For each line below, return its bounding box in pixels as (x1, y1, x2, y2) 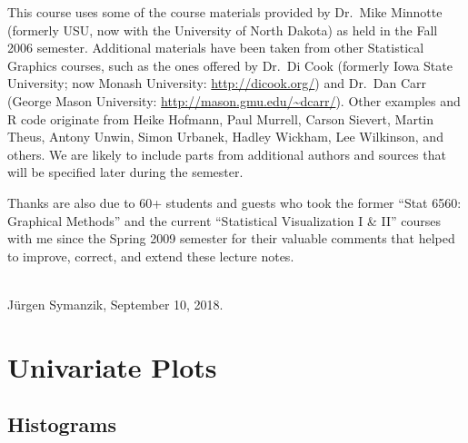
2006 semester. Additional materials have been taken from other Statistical (7, 38, 424, 57)
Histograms (7, 410, 117, 438)
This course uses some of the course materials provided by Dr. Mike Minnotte (7, 3, 443, 21)
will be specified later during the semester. (7, 162, 244, 182)
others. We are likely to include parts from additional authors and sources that (7, 144, 446, 163)
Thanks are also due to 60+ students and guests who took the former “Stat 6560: (7, 192, 462, 212)
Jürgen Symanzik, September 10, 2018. (7, 294, 224, 313)
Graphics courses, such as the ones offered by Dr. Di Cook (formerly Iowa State (7, 55, 453, 74)
